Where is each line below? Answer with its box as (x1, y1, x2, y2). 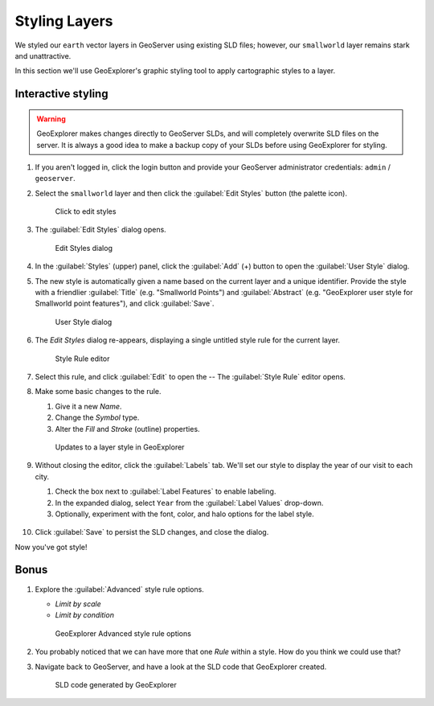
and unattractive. (14, 51, 72, 60)
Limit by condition (55, 610, 114, 620)
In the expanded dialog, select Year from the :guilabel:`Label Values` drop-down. (55, 498, 324, 507)
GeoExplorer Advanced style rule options (55, 628, 192, 638)
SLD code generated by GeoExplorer (55, 679, 177, 689)
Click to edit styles (55, 207, 117, 216)
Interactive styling (14, 87, 108, 101)
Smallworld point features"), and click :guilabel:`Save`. (35, 298, 215, 309)
